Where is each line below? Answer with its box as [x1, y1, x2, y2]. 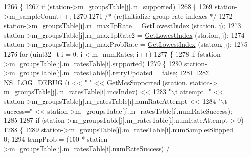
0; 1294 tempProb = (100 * [4, 134, 85, 144]
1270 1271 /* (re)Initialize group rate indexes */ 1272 [73, 11, 233, 21]
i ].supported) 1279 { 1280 [106, 58, 182, 68]
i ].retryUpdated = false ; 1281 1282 [106, 68, 209, 78]
